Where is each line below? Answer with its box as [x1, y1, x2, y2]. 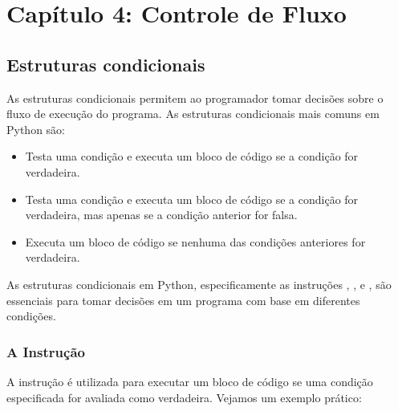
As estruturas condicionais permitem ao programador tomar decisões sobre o [6, 89, 384, 106]
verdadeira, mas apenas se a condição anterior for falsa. [25, 206, 298, 223]
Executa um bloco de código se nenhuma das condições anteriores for [25, 233, 366, 250]
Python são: [6, 120, 66, 137]
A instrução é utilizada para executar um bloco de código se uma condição [6, 372, 373, 389]
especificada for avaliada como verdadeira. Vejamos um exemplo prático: [6, 389, 362, 405]
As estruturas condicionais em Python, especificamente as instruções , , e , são [6, 275, 392, 292]
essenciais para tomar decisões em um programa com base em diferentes [6, 291, 360, 308]
